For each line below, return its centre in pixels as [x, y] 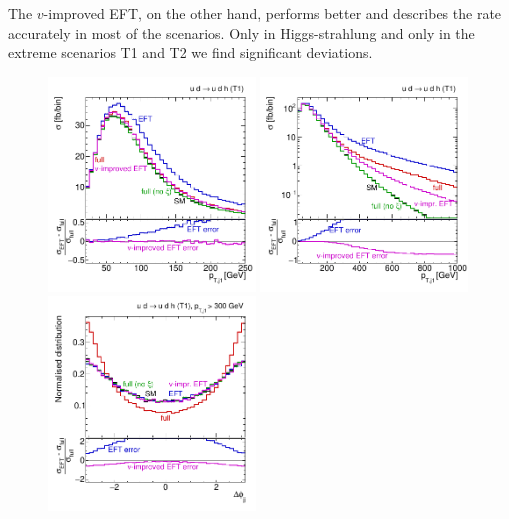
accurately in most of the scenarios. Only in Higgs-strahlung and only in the [241, 32]
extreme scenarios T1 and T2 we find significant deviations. [190, 52]
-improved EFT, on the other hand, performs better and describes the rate [272, 13]
